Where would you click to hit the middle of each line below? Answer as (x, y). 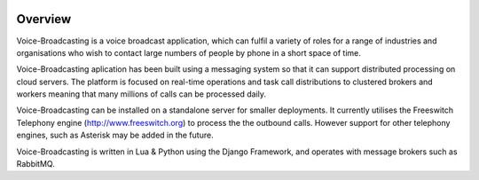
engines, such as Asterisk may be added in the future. (115, 135)
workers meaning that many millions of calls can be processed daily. (141, 94)
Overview (44, 19)
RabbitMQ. (35, 164)
